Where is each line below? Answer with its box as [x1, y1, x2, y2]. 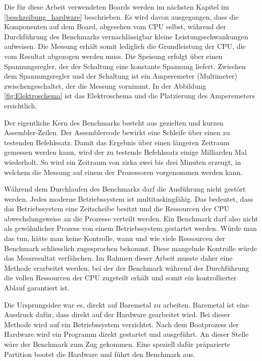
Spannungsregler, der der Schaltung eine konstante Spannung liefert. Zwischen [4, 61, 246, 71]
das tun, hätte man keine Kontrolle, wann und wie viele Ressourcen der [4, 233, 225, 244]
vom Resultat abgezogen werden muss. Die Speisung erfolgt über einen [4, 50, 223, 61]
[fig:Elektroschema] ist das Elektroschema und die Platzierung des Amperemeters [4, 90, 255, 101]
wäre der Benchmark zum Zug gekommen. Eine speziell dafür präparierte [4, 339, 230, 349]
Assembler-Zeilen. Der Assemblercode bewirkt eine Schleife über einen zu [4, 127, 230, 138]
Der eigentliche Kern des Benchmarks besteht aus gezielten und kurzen [4, 117, 224, 128]
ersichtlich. [4, 100, 37, 110]
